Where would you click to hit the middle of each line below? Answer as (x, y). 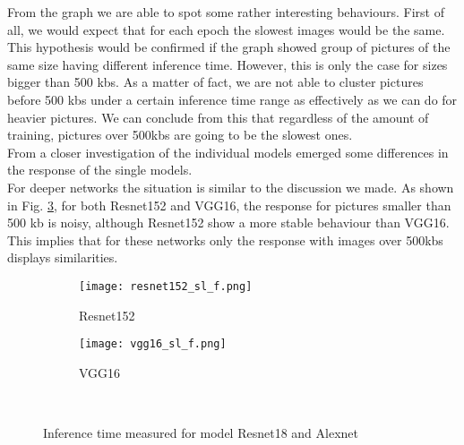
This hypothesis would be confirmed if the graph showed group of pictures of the (229, 47)
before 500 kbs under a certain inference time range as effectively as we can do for (232, 99)
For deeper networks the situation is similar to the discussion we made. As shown (231, 187)
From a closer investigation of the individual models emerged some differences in (228, 152)
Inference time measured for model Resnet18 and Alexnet (201, 432)
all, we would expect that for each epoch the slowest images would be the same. (226, 29)
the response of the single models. (100, 170)
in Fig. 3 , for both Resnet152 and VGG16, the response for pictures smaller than (229, 205)
